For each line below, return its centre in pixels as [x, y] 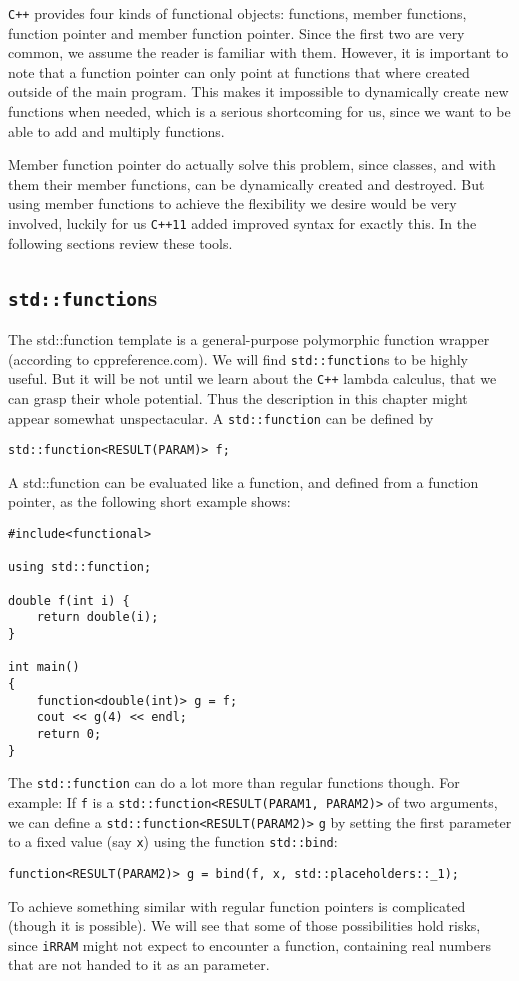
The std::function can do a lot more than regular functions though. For [234, 782]
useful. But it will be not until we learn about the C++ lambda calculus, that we [252, 378]
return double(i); [97, 617]
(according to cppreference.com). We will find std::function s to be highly [238, 358]
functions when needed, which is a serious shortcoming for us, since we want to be [259, 111]
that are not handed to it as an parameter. [139, 964]
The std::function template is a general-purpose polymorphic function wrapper [249, 339]
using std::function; [80, 567]
